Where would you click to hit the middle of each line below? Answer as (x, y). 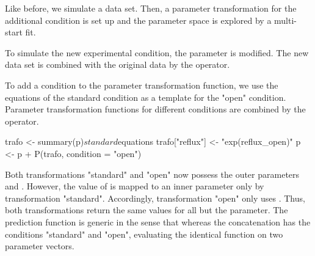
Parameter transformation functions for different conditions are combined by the (155, 109)
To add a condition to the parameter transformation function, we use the (142, 85)
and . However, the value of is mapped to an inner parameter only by (135, 186)
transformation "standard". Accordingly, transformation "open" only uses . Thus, (155, 198)
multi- (285, 20)
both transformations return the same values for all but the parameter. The (147, 210)
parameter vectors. (40, 246)
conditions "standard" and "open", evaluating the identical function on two (144, 234)
